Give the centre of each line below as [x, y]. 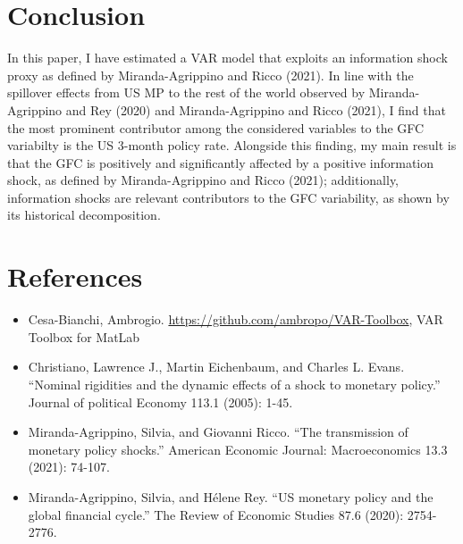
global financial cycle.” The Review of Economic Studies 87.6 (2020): [216, 514]
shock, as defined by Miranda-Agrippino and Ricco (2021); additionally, [203, 180]
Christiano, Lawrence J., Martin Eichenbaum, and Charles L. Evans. [216, 367]
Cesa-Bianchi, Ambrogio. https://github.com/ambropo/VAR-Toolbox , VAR [236, 319]
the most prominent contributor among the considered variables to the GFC [216, 127]
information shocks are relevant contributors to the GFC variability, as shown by [228, 197]
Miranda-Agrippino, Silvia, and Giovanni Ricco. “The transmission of [218, 432]
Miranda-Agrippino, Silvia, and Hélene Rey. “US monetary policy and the [231, 496]
